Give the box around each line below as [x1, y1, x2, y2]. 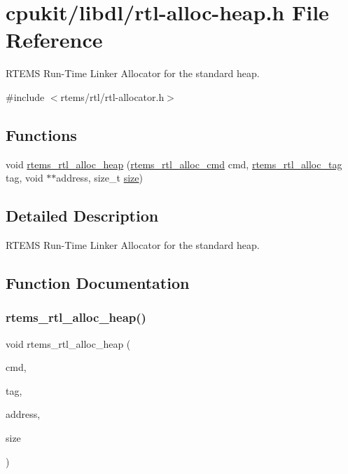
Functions [6, 123, 77, 145]
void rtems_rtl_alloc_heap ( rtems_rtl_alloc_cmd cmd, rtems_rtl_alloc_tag [6, 156, 342, 171]
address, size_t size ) [56, 170, 143, 185]
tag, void [6, 170, 43, 185]
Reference [6, 25, 103, 54]
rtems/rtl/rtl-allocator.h [60, 89, 165, 104]
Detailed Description [6, 205, 159, 226]
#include [6, 89, 45, 104]
